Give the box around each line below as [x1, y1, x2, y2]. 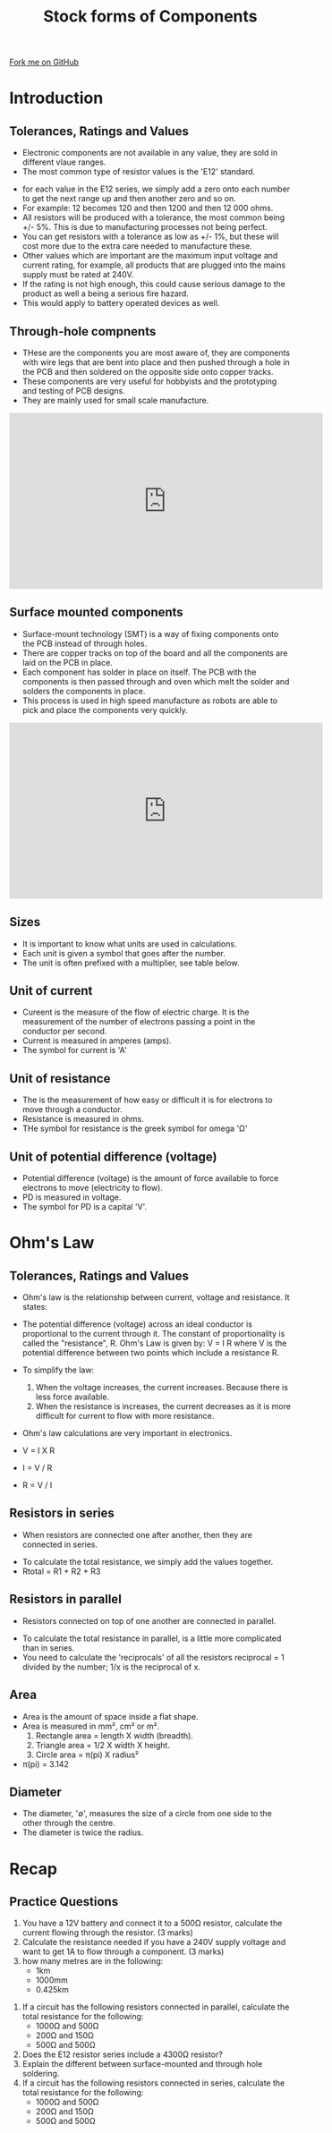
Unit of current [9, 983, 93, 999]
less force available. [35, 1391, 110, 1402]
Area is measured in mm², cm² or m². [21, 1721, 159, 1731]
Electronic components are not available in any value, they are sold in [21, 148, 278, 158]
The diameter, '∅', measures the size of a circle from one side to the [21, 1808, 273, 1819]
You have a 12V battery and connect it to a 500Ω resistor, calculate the [21, 1917, 283, 1929]
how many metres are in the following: [21, 1956, 164, 1967]
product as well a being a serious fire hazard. [21, 288, 190, 299]
